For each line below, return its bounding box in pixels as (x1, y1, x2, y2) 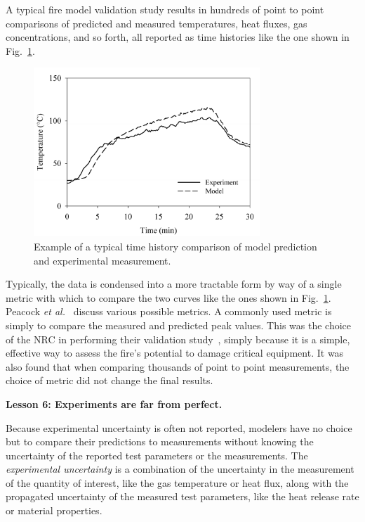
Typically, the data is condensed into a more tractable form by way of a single (6, 276, 342, 291)
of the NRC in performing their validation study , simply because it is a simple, (6, 331, 350, 346)
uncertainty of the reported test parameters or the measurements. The (6, 447, 308, 462)
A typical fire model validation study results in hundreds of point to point (6, 2, 324, 16)
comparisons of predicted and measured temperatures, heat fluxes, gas (6, 15, 307, 30)
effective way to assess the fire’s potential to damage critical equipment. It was (6, 345, 344, 360)
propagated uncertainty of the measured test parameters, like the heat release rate (6, 489, 359, 504)
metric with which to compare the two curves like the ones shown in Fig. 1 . (6, 290, 331, 305)
